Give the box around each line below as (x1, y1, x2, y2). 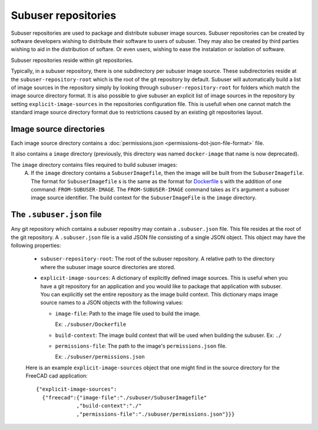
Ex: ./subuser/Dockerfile (55, 321, 127, 328)
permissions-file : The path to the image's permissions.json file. (55, 342, 227, 349)
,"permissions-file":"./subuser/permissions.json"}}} (76, 411, 235, 418)
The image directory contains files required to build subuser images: (11, 161, 178, 168)
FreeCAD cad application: (25, 372, 88, 379)
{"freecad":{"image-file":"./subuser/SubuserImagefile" (42, 394, 207, 401)
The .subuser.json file (11, 210, 102, 220)
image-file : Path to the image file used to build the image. (55, 310, 201, 317)
